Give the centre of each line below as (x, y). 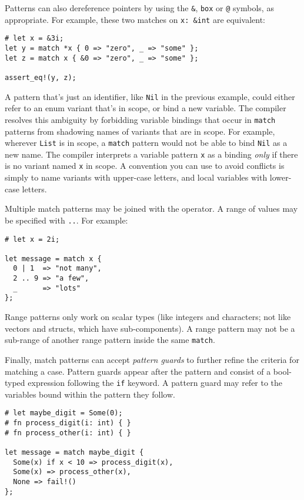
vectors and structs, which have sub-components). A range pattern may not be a (150, 328)
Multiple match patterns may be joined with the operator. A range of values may (151, 209)
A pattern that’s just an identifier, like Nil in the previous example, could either (150, 96)
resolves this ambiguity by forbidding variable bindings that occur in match (140, 119)
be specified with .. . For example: (66, 220)
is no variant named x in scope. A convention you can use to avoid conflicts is (145, 166)
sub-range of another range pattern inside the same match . (110, 340)
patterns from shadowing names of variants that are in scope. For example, (140, 131)
